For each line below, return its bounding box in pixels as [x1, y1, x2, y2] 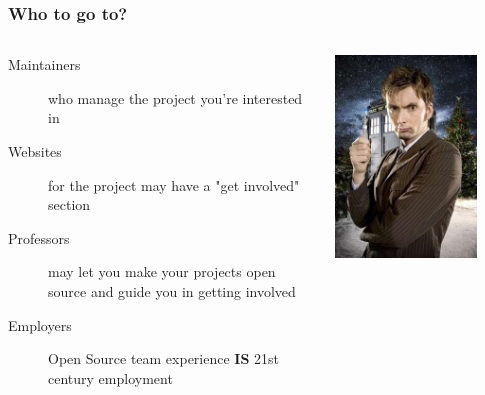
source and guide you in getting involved [48, 280, 296, 301]
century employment [48, 367, 173, 388]
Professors [8, 227, 70, 248]
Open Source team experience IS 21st [48, 348, 280, 369]
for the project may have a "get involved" [48, 174, 300, 195]
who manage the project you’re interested [48, 87, 303, 108]
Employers [8, 314, 72, 335]
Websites [8, 141, 62, 161]
